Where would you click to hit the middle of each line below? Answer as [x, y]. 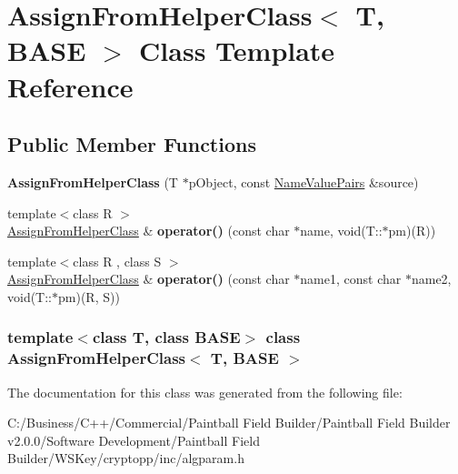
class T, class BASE [166, 337]
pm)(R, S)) [89, 296]
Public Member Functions [132, 144]
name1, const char [351, 279]
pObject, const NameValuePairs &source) [304, 182]
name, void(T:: [341, 231]
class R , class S [117, 261]
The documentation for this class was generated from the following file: [205, 392]
